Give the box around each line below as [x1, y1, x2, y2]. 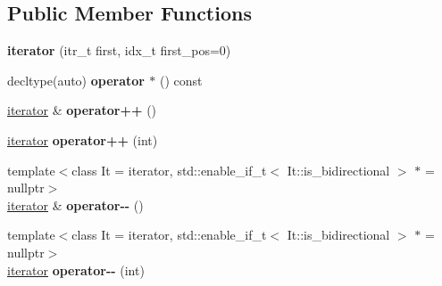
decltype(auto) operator [7, 70, 145, 89]
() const [159, 70, 203, 89]
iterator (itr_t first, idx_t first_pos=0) [7, 41, 231, 60]
